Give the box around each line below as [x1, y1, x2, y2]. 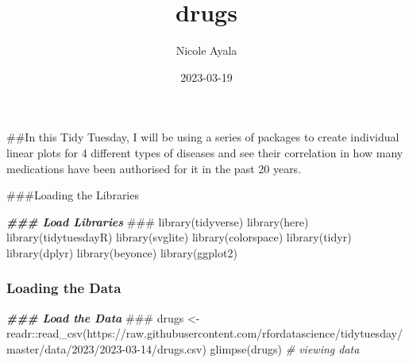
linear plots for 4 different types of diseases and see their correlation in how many [6, 144, 403, 160]
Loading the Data [6, 278, 122, 298]
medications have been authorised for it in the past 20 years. [6, 160, 302, 176]
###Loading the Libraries [6, 187, 139, 203]
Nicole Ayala [176, 42, 237, 59]
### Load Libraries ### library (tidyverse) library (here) [6, 213, 309, 230]
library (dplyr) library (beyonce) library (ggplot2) [6, 244, 237, 261]
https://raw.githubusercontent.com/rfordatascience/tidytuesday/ [87, 325, 403, 342]
